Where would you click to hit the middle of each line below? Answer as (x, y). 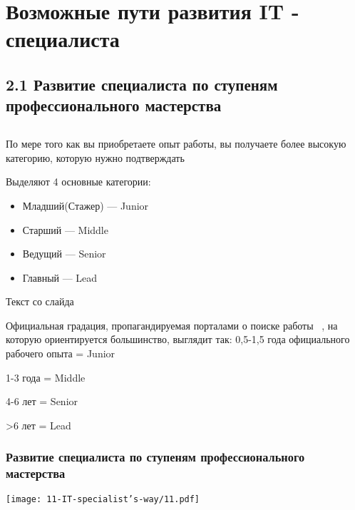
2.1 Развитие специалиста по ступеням (142, 84)
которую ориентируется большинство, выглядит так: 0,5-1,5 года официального (178, 339)
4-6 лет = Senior (42, 401)
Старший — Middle (65, 229)
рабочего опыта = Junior (61, 353)
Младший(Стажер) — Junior (86, 205)
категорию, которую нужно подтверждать (95, 157)
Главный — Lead (60, 277)
